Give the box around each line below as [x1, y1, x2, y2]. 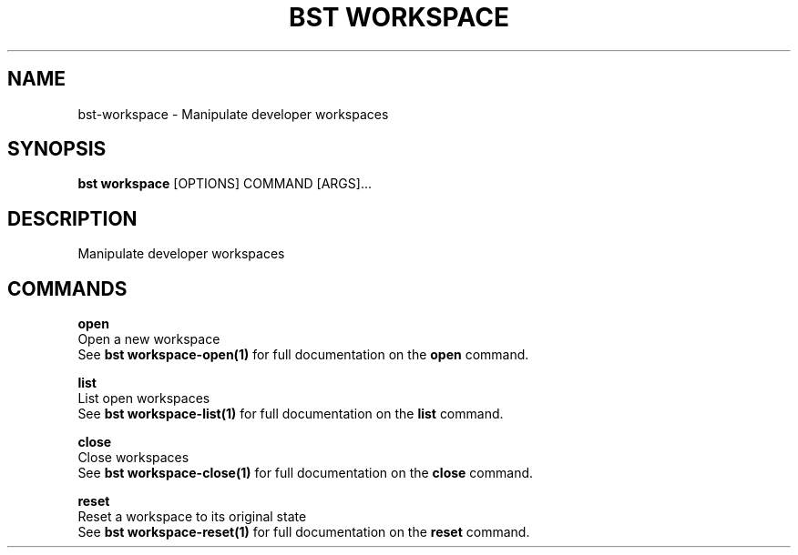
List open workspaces [77, 390, 210, 407]
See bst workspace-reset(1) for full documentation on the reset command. [77, 524, 530, 540]
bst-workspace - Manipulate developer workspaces [77, 106, 389, 122]
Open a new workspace [77, 331, 220, 348]
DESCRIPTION [7, 207, 138, 230]
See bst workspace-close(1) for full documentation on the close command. [77, 465, 534, 481]
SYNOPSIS [7, 137, 107, 161]
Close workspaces [77, 449, 189, 466]
